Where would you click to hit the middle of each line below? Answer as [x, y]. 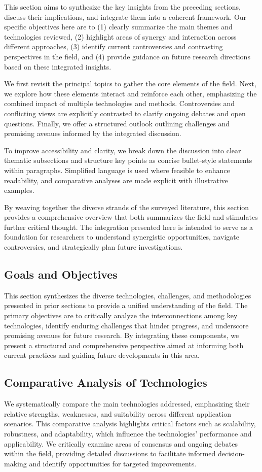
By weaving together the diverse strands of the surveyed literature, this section [127, 207]
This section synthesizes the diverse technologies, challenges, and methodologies [128, 295]
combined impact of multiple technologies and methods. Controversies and [119, 103]
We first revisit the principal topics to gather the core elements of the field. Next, [130, 83]
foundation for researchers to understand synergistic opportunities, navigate [122, 237]
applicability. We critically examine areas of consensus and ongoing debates [121, 443]
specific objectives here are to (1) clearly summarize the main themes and [118, 27]
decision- [231, 453]
